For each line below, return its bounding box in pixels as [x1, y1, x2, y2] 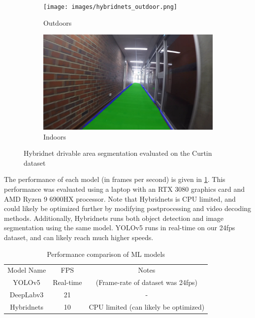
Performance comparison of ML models [47, 248, 165, 259]
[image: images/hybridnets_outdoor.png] [43, 3, 178, 10]
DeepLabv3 [9, 289, 44, 300]
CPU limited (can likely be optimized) [89, 301, 205, 312]
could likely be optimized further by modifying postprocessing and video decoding [4, 203, 252, 213]
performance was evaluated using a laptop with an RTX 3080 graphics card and [4, 184, 245, 194]
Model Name [7, 265, 46, 275]
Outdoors [43, 17, 72, 28]
